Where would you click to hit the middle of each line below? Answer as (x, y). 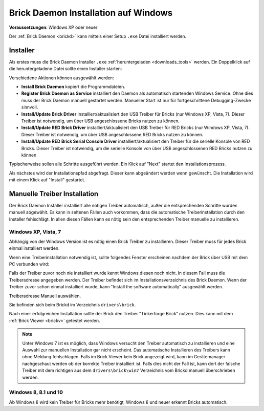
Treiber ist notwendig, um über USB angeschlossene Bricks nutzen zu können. (100, 121)
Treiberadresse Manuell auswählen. (45, 296)
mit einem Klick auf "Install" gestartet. (47, 180)
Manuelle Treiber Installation (54, 194)
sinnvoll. (30, 107)
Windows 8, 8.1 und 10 (36, 392)
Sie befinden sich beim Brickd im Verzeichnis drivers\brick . (73, 305)
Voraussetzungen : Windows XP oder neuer (53, 27)
